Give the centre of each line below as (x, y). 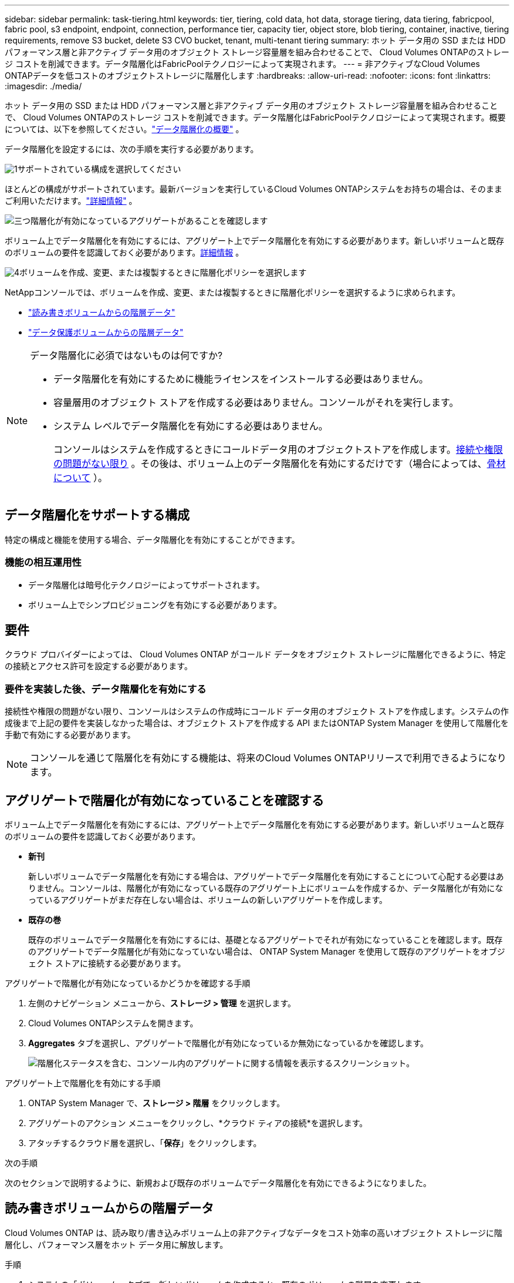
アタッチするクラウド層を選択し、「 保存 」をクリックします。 (145, 1143)
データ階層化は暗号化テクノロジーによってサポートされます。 (146, 585)
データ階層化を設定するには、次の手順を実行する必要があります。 (132, 149)
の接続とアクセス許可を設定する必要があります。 (99, 666)
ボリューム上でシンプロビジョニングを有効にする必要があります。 (155, 604)
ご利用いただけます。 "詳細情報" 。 (71, 201)
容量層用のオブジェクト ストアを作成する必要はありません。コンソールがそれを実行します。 (256, 402)
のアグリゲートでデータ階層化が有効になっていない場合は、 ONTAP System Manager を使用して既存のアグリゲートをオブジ (267, 952)
